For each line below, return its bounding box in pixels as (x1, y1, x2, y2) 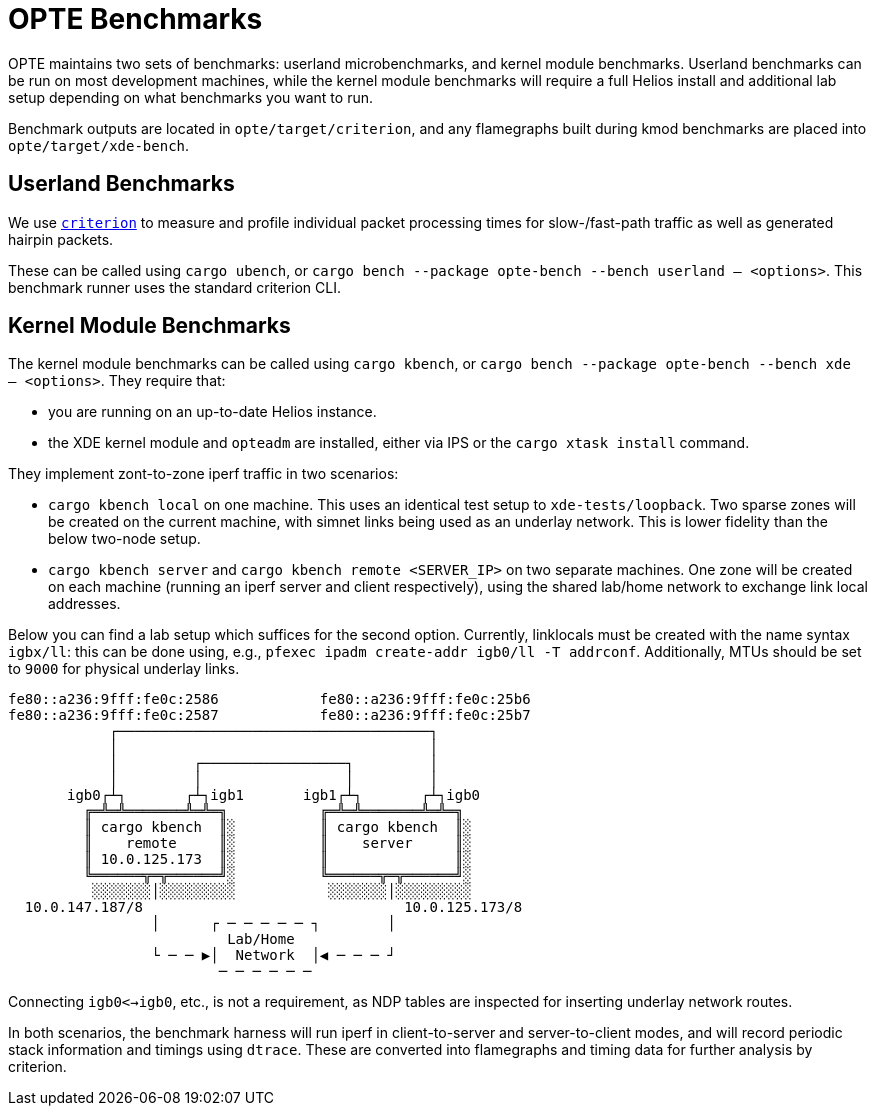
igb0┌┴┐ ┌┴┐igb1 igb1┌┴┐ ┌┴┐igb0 (67, 787, 481, 804)
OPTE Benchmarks (8, 2, 263, 36)
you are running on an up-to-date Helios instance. (48, 403, 377, 421)
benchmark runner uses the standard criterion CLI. (8, 278, 341, 296)
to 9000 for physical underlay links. (8, 660, 240, 678)
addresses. (48, 595, 121, 613)
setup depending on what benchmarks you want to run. (8, 88, 373, 106)
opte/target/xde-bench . (8, 136, 190, 154)
